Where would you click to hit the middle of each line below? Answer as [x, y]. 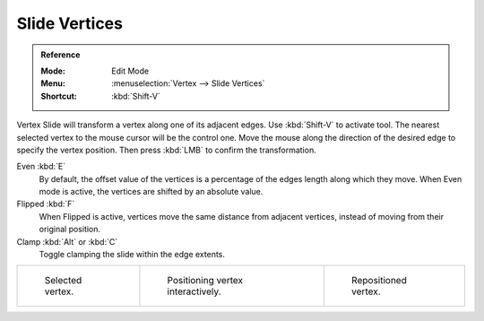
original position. [70, 230]
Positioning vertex [205, 281]
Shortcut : [59, 96]
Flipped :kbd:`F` [46, 204]
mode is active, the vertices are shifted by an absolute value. [151, 192]
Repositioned [379, 281]
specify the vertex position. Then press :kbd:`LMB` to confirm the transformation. [167, 150]
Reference [60, 55]
